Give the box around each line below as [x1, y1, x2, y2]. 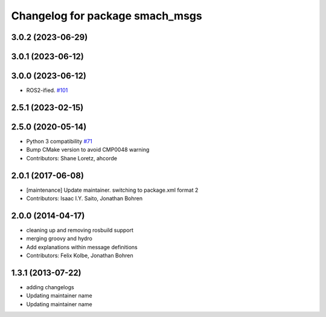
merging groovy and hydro [26, 235, 93, 242]
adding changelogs [26, 284, 75, 291]
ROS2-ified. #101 [26, 87, 68, 94]
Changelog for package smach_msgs [11, 9, 202, 22]
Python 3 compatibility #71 [26, 138, 93, 145]
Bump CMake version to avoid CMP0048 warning [26, 146, 150, 154]
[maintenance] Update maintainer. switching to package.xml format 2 [26, 186, 199, 194]
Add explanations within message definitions [26, 243, 138, 250]
